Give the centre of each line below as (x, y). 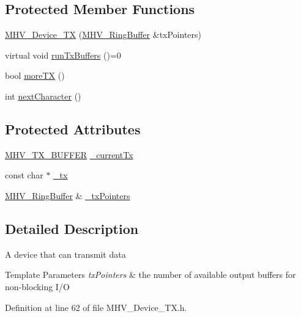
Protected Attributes (73, 129)
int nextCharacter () (43, 96)
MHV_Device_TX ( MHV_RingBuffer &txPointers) (103, 35)
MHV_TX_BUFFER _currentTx (69, 154)
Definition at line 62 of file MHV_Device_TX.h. (96, 307)
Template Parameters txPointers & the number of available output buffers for (150, 275)
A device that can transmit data (65, 254)
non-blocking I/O (37, 286)
